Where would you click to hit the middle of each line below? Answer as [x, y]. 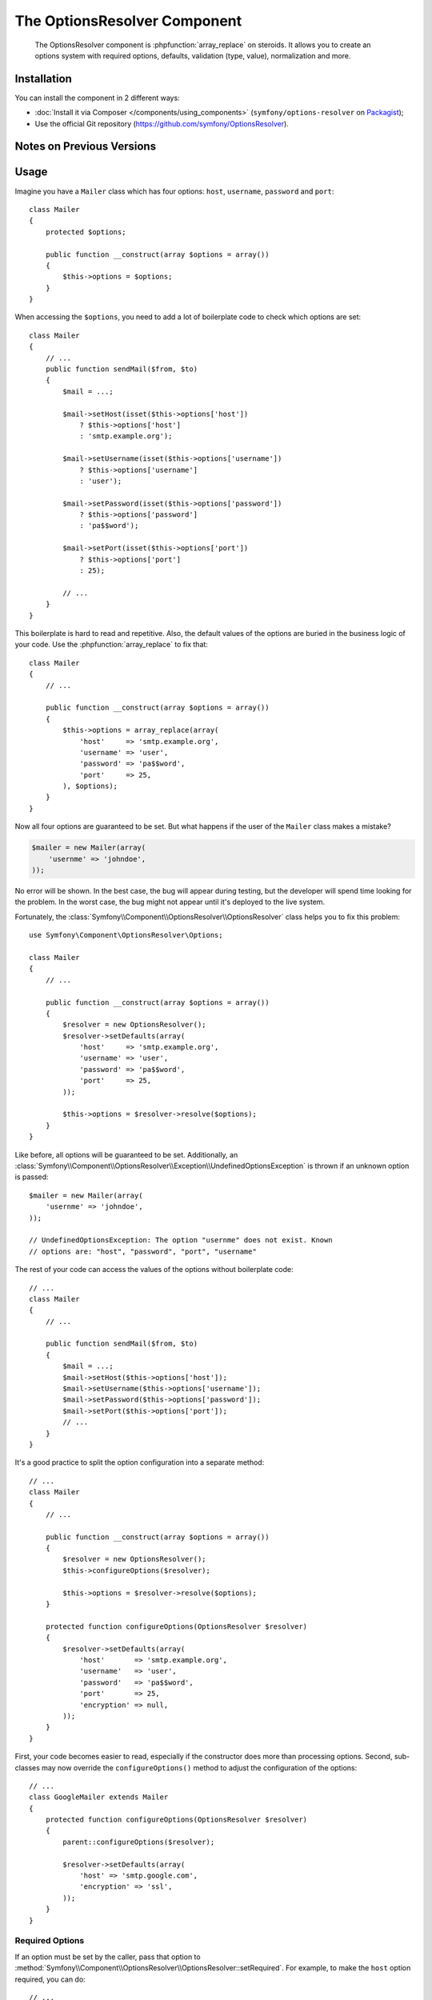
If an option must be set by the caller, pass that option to [108, 1957]
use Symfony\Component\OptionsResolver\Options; [126, 935]
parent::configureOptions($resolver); [139, 1842]
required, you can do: [50, 1979]
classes [27, 1767]
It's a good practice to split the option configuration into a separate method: [140, 1462]
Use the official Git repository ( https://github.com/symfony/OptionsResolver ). [162, 123]
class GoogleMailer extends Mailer [99, 1797]
